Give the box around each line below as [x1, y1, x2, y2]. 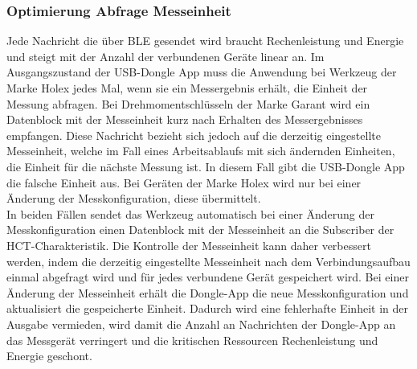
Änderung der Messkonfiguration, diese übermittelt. [6, 190, 261, 207]
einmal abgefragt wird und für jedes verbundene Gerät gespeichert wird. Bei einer [6, 269, 409, 285]
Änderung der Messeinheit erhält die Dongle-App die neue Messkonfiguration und [6, 284, 409, 301]
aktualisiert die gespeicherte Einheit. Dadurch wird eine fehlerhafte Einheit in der [6, 300, 408, 317]
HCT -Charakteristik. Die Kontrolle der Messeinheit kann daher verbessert [6, 236, 371, 253]
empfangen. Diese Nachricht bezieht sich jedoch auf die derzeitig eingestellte [6, 126, 381, 143]
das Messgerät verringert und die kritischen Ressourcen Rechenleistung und [6, 331, 378, 348]
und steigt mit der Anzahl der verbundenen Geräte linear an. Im [6, 47, 325, 64]
